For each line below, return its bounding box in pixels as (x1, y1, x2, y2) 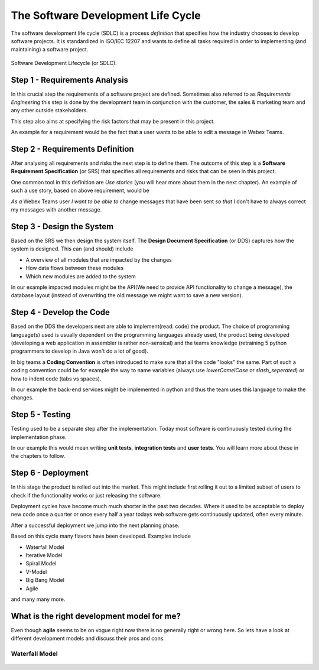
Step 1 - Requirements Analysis (11, 74, 129, 85)
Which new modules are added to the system (25, 272, 136, 280)
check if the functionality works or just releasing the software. (11, 492, 162, 499)
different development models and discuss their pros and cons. (11, 635, 165, 642)
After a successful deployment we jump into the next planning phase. (11, 522, 180, 529)
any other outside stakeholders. (11, 107, 88, 114)
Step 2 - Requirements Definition (11, 144, 134, 154)
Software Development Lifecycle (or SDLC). (11, 59, 118, 66)
